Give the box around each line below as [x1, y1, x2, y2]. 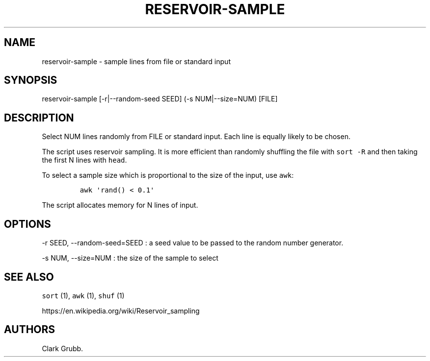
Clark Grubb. [42, 344, 83, 353]
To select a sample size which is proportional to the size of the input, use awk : [42, 171, 294, 180]
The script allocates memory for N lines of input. [42, 201, 198, 210]
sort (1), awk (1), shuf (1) [42, 291, 125, 300]
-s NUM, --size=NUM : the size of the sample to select [42, 254, 218, 263]
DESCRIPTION [4, 111, 74, 124]
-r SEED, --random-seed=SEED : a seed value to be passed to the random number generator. [42, 239, 344, 247]
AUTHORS [4, 323, 55, 336]
